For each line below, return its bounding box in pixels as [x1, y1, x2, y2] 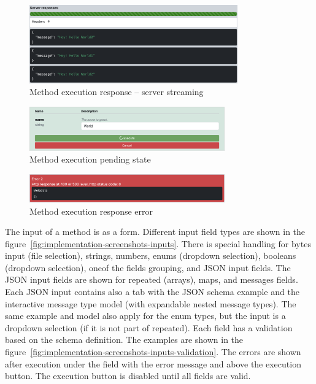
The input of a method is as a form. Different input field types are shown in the [5, 225, 306, 238]
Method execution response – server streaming [29, 85, 204, 98]
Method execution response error [29, 204, 153, 217]
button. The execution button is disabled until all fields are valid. [5, 369, 251, 382]
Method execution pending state [29, 153, 151, 166]
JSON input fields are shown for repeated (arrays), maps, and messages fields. [5, 273, 298, 286]
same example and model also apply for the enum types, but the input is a [5, 309, 286, 322]
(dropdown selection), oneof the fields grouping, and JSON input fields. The [5, 261, 291, 274]
